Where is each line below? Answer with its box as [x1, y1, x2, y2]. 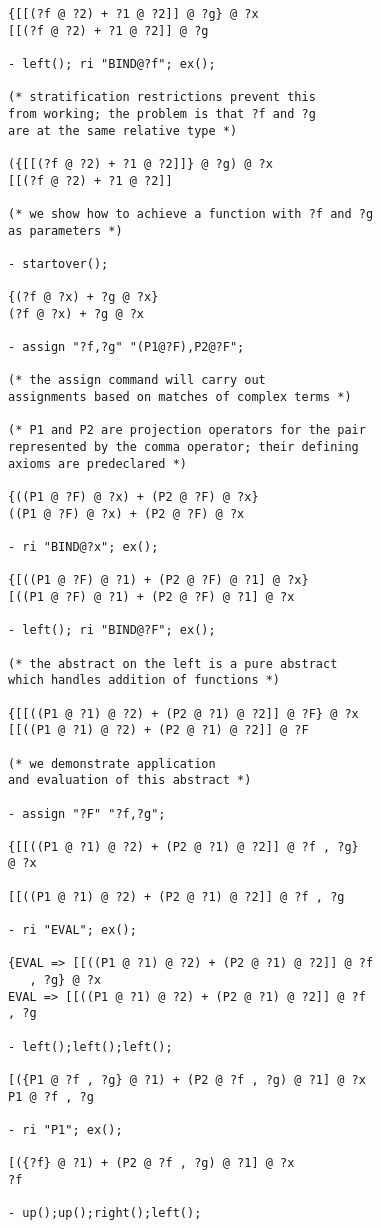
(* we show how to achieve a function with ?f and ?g [8, 206, 374, 221]
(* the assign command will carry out [8, 373, 266, 388]
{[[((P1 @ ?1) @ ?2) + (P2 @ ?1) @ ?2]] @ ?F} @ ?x [8, 706, 359, 721]
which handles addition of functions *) [8, 673, 281, 688]
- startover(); [8, 256, 109, 271]
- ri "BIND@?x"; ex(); [8, 540, 159, 554]
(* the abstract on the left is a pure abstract [8, 656, 338, 671]
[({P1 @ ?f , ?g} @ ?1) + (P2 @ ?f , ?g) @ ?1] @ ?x [8, 1073, 366, 1087]
